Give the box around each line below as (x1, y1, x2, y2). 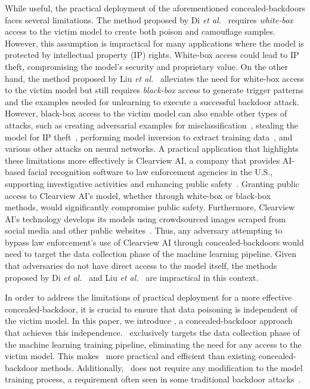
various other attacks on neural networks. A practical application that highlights (5, 142, 299, 155)
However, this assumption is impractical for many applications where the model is (5, 36, 304, 49)
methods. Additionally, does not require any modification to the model (41, 361, 303, 373)
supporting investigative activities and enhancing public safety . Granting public (5, 177, 300, 189)
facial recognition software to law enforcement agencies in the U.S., (27, 166, 273, 178)
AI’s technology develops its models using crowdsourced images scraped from (5, 212, 286, 225)
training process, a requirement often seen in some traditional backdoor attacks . (5, 373, 301, 385)
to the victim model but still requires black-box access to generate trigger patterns (5, 84, 304, 96)
